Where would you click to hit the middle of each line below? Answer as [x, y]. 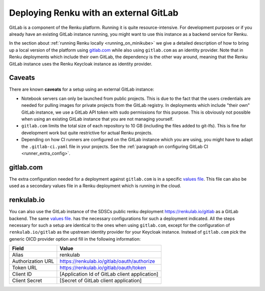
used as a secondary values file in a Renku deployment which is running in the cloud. [95, 186]
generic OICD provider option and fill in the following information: [75, 239]
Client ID [22, 274]
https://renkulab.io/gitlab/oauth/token [103, 268]
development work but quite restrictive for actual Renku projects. [87, 133]
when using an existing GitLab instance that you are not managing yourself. [97, 119]
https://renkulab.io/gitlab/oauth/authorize [107, 261]
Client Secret [27, 281]
